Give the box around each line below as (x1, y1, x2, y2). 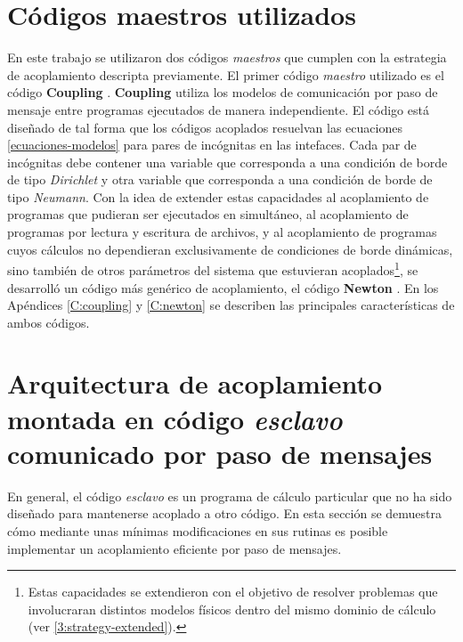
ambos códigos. (7, 313, 90, 331)
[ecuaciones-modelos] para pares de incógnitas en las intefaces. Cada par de (7, 135, 417, 154)
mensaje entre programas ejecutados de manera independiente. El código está (7, 100, 429, 118)
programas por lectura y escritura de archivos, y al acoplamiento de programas (7, 223, 437, 241)
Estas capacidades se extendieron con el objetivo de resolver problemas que (28, 582, 438, 601)
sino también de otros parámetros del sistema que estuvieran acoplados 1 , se (7, 258, 418, 279)
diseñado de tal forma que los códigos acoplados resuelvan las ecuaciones (7, 118, 402, 136)
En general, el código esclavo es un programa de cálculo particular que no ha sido (7, 486, 452, 505)
